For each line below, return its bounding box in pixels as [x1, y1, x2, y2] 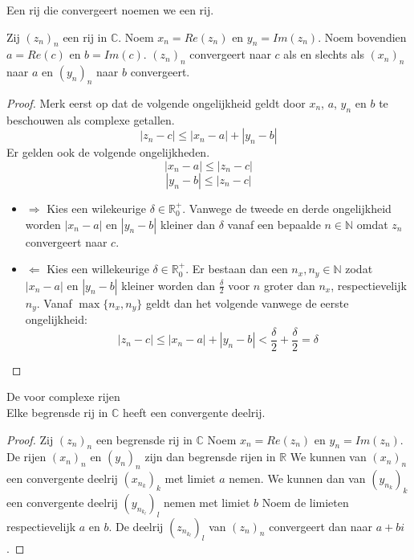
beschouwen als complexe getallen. [6, 111, 175, 128]
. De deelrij [108, 517, 164, 534]
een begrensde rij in [95, 431, 193, 448]
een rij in [63, 28, 108, 45]
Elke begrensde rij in [6, 403, 108, 420]
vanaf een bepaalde [227, 215, 321, 232]
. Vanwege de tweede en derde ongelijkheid [182, 199, 392, 216]
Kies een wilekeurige [47, 199, 146, 216]
